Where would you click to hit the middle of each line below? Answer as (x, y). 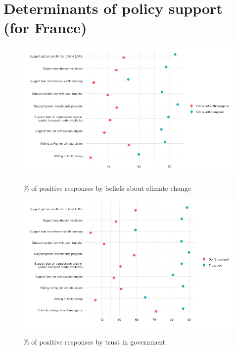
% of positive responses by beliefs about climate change (107, 188)
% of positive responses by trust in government (95, 341)
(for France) (45, 28)
